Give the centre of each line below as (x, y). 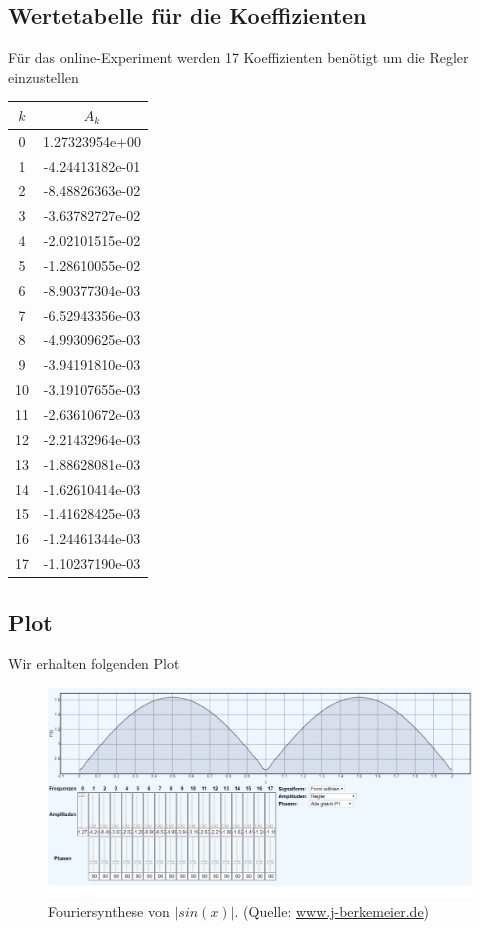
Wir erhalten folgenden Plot (94, 663)
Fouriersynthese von (109, 910)
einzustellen (43, 76)
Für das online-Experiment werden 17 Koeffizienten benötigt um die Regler (238, 57)
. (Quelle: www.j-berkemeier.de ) (332, 910)
